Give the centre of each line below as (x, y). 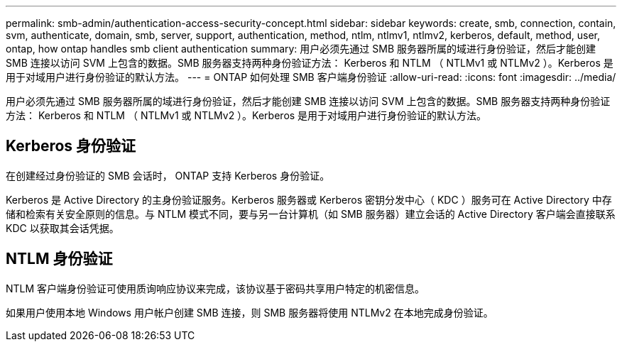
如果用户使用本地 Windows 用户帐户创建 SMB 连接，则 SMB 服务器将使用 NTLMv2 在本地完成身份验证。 (250, 312)
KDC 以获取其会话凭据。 (62, 228)
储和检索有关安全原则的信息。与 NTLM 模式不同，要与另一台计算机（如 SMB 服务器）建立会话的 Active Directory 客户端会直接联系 (311, 214)
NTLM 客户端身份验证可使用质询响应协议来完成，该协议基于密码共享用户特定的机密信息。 (215, 288)
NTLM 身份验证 (59, 259)
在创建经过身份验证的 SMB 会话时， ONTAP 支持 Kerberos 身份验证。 (168, 175)
